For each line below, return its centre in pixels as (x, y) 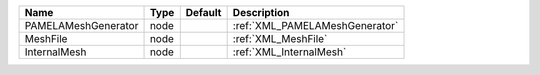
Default (203, 12)
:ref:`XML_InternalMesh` (289, 52)
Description (261, 12)
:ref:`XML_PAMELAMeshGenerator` (315, 25)
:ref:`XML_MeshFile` (280, 38)
